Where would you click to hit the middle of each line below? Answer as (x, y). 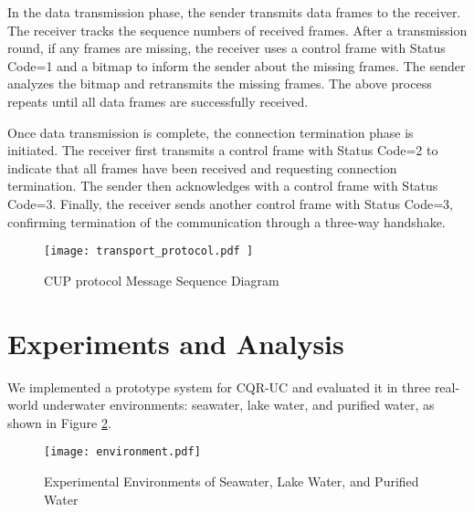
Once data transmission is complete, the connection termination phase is (211, 132)
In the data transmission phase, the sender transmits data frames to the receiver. (234, 12)
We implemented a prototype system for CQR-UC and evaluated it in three (219, 387)
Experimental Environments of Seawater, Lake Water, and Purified (232, 481)
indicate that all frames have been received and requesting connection (202, 167)
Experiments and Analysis (176, 343)
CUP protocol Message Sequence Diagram (162, 280)
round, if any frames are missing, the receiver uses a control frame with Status (226, 48)
